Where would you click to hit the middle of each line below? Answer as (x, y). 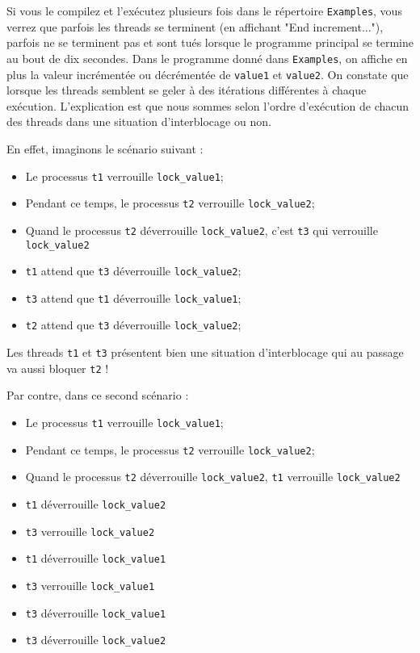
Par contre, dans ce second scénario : (98, 395)
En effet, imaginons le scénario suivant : (105, 148)
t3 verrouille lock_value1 (90, 585)
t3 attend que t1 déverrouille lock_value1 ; (133, 297)
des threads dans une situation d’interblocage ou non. (139, 121)
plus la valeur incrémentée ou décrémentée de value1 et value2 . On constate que (208, 74)
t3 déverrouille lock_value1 (96, 612)
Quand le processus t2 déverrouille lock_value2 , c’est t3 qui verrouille (202, 230)
